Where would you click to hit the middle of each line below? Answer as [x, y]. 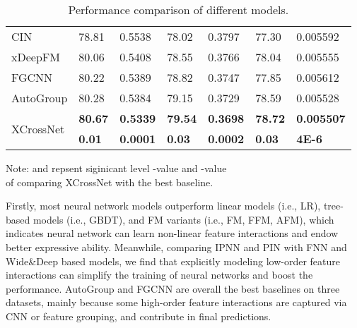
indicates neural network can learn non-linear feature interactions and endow [172, 233]
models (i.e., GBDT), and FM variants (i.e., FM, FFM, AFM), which [183, 219]
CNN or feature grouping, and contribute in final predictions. [139, 316]
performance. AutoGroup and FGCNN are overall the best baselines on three [173, 288]
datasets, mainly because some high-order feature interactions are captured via [176, 302]
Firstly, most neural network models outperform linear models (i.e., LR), [163, 206]
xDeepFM [36, 57]
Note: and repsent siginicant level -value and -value [116, 168]
